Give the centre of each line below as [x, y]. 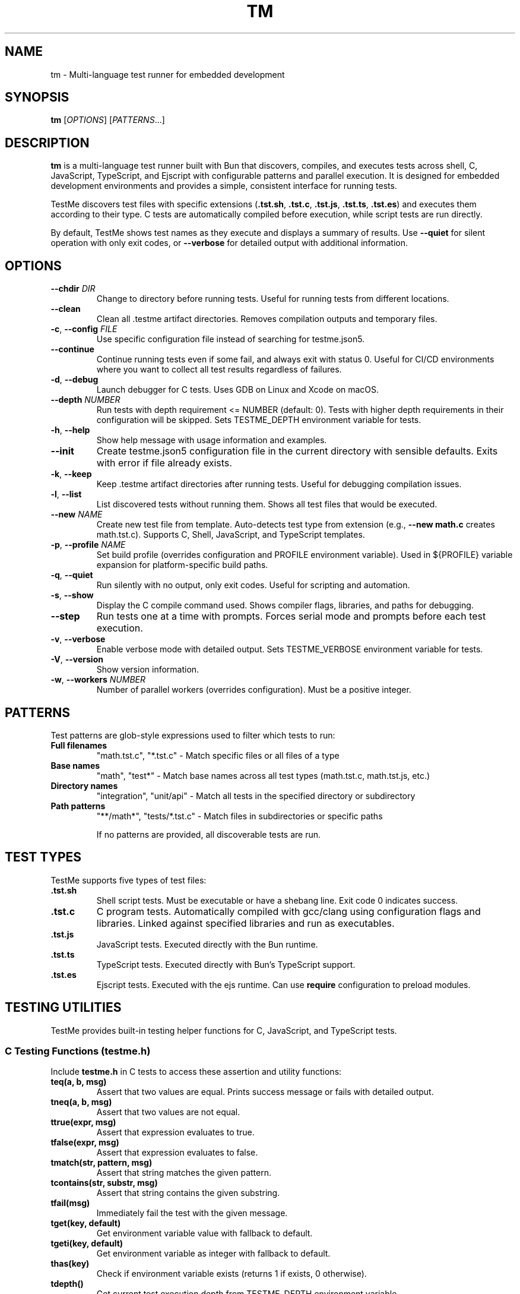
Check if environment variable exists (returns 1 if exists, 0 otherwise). [232, 1274]
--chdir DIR [73, 289]
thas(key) [70, 1264]
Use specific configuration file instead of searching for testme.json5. [231, 339]
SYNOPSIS [37, 97]
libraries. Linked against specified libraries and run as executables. [245, 923]
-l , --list [66, 494]
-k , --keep [71, 474]
